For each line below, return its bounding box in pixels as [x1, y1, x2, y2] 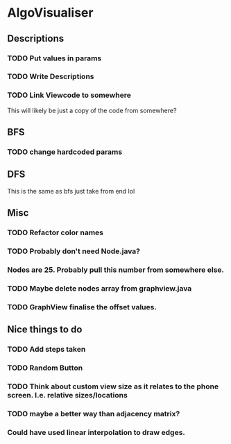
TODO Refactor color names [7, 228, 104, 237]
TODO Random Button [7, 363, 83, 373]
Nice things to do [7, 324, 83, 336]
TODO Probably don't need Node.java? [7, 246, 141, 256]
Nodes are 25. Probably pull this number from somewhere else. [7, 265, 224, 275]
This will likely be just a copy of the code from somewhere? [7, 106, 177, 114]
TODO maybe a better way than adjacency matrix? [7, 409, 180, 418]
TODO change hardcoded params [7, 147, 123, 157]
